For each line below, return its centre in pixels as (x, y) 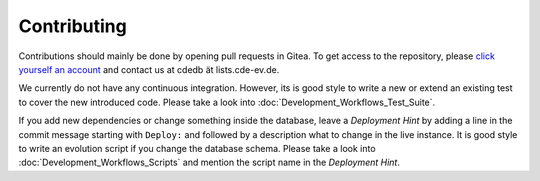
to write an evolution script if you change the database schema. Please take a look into (197, 148)
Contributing (72, 26)
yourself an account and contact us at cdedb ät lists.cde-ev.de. (149, 69)
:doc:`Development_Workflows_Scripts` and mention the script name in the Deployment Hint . (209, 162)
